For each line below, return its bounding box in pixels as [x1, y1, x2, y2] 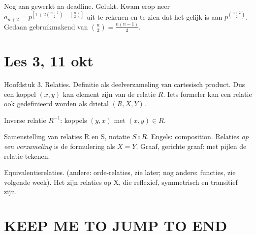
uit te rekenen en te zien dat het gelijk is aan [86, 11, 223, 22]
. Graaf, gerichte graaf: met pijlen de [136, 141, 247, 151]
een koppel [4, 88, 36, 99]
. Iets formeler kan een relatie [163, 88, 252, 99]
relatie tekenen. [4, 150, 50, 161]
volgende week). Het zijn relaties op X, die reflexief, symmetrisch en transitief [4, 176, 238, 187]
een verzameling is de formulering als [4, 141, 115, 151]
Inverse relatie [4, 115, 46, 125]
